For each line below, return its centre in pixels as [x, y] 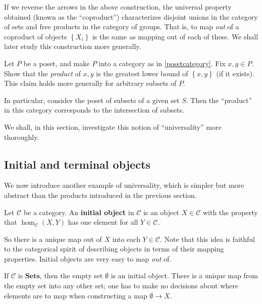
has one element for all [103, 222]
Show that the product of [42, 73]
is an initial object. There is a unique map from [184, 275]
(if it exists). [235, 73]
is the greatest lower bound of [142, 73]
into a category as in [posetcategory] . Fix [162, 63]
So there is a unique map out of [53, 239]
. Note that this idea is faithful [207, 239]
